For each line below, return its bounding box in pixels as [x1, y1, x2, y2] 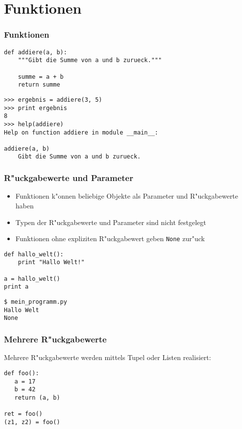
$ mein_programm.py [4, 298, 67, 306]
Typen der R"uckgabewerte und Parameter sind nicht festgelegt [15, 217, 206, 227]
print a [4, 283, 29, 291]
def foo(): [4, 369, 39, 377]
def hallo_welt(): [4, 250, 64, 258]
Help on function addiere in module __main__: [4, 129, 158, 136]
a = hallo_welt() [4, 275, 60, 282]
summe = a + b [18, 73, 64, 80]
